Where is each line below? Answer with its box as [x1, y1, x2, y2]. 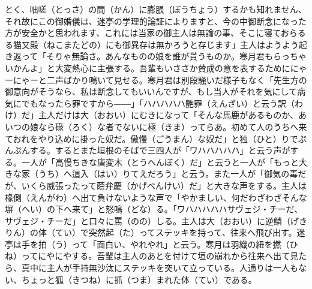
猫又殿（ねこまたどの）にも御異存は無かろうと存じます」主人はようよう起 [13, 38, 307, 50]
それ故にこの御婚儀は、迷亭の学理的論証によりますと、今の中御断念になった [5, 14, 307, 27]
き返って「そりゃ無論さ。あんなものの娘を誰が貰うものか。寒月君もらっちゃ [5, 50, 307, 62]
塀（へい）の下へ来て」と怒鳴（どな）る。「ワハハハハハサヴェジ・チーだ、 [5, 203, 303, 215]
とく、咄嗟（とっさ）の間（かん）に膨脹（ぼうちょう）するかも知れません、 [5, 3, 307, 15]
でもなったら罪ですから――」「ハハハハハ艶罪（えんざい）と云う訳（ [21, 97, 295, 109]
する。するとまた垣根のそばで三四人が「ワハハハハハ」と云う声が [29, 144, 290, 156]
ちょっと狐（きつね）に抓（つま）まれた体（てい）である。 [21, 273, 257, 285]
